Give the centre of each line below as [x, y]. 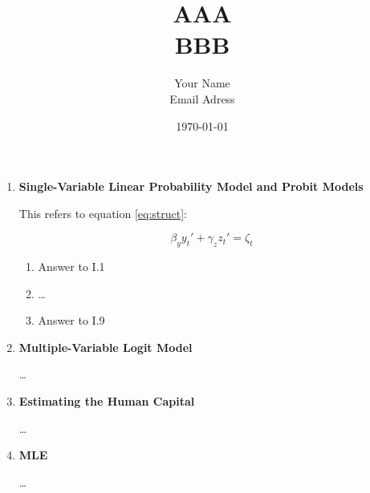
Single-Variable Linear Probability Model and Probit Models [191, 186]
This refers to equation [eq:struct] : [103, 213]
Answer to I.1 [71, 267]
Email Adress [202, 98]
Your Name [202, 83]
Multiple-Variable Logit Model [106, 347]
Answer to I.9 [71, 320]
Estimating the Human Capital [107, 401]
